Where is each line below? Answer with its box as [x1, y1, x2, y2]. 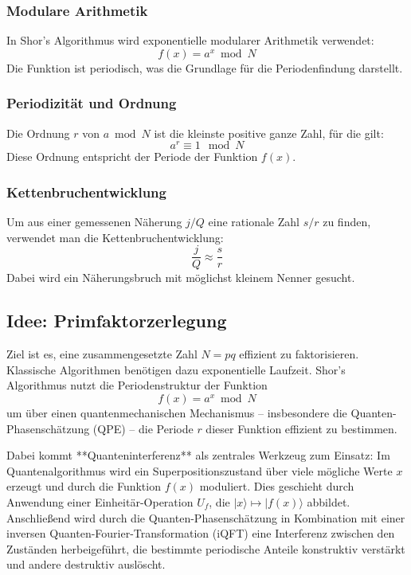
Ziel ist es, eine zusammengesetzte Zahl [6, 346, 198, 362]
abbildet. [307, 493, 350, 510]
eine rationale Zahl [208, 213, 299, 230]
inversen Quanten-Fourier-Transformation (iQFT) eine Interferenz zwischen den [6, 525, 395, 542]
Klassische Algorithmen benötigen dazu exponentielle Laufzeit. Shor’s [6, 361, 346, 377]
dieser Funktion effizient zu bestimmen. [205, 420, 397, 436]
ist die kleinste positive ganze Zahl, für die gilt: [154, 124, 384, 141]
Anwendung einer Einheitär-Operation [6, 493, 194, 510]
